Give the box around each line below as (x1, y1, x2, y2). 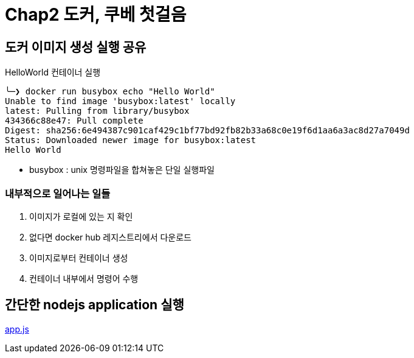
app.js (5, 323, 29, 334)
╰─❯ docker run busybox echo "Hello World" (5, 86, 215, 97)
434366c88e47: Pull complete (5, 116, 143, 126)
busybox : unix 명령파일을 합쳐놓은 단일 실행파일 (29, 164, 215, 175)
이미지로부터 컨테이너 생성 (29, 252, 128, 263)
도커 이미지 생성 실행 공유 (5, 39, 147, 55)
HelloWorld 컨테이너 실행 (5, 67, 101, 78)
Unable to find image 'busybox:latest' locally (5, 96, 236, 107)
